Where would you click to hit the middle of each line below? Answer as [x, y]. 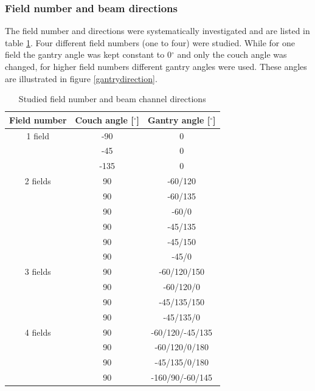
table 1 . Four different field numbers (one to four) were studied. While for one [150, 42]
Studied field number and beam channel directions [112, 99]
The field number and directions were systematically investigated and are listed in [157, 31]
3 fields [38, 272]
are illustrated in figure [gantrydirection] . [81, 78]
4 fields [38, 332]
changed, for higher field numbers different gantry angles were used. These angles [156, 66]
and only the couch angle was [232, 54]
